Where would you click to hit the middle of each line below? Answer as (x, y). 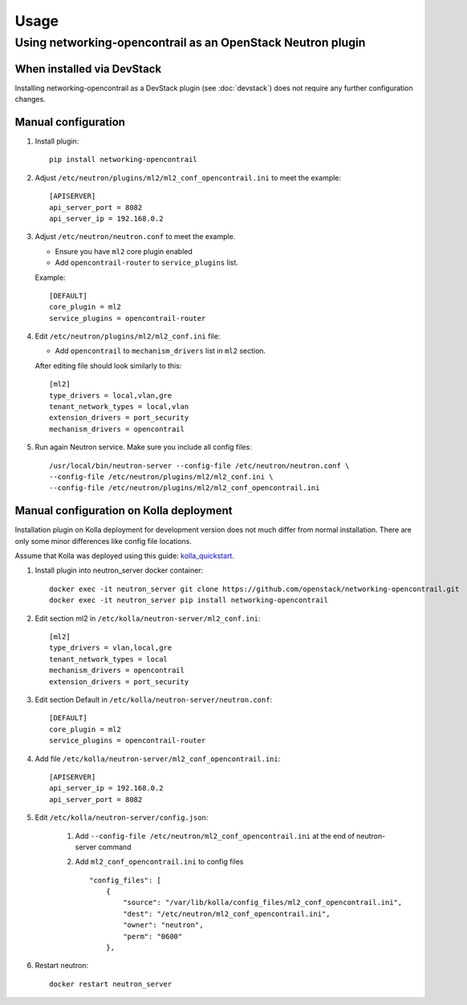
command (115, 847)
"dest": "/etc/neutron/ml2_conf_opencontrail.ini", (227, 914)
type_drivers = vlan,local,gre (111, 648)
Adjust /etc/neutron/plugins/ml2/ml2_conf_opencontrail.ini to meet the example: (188, 177)
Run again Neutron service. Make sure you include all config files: (143, 447)
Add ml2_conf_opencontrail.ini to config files (159, 861)
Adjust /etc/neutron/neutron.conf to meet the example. (135, 237)
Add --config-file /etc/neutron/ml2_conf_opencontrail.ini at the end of (215, 836)
